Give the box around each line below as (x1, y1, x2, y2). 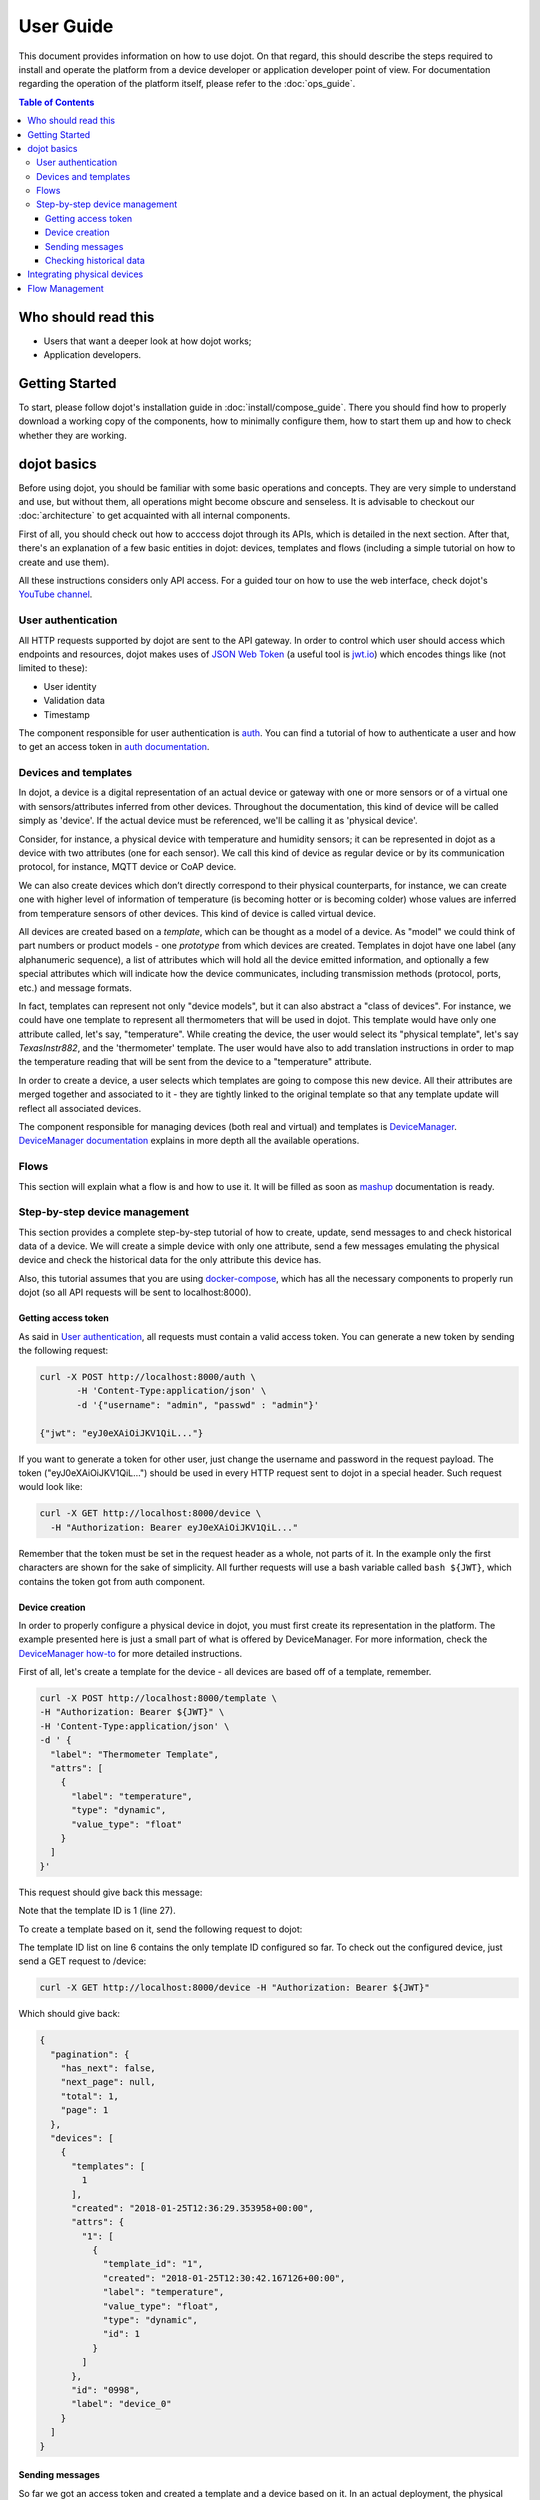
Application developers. (43, 349, 142, 361)
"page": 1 (60, 2105, 109, 2116)
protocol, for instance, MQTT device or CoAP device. (18, 861, 237, 873)
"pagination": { (50, 2048, 130, 2060)
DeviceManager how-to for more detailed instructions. (18, 1647, 243, 1659)
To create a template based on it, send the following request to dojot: (18, 1923, 303, 1935)
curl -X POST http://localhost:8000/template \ (39, 1693, 277, 1704)
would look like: (18, 1481, 83, 1493)
